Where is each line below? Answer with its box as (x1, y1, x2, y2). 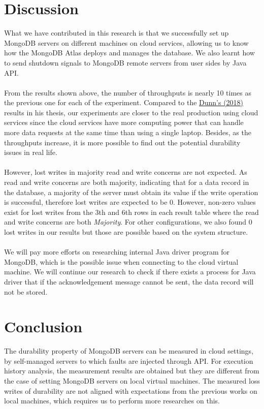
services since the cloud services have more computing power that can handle (4, 117, 244, 128)
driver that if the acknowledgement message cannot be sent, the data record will (4, 276, 254, 287)
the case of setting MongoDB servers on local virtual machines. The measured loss (4, 375, 260, 386)
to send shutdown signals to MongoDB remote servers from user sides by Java (4, 57, 247, 68)
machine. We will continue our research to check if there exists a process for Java (4, 266, 256, 277)
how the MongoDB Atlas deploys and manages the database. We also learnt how (4, 47, 255, 58)
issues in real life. (4, 147, 57, 158)
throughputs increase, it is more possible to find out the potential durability (4, 137, 241, 147)
